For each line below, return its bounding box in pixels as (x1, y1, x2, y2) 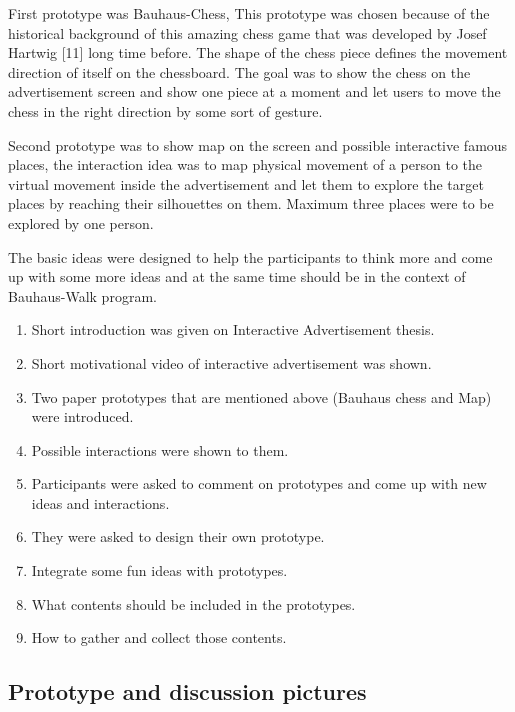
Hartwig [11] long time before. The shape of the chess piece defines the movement (8, 42, 508, 63)
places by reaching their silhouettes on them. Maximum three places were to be (8, 193, 494, 214)
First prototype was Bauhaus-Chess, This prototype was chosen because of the (8, 3, 490, 23)
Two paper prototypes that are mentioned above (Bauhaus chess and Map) (31, 386, 492, 407)
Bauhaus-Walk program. (8, 285, 157, 306)
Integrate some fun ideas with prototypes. (31, 560, 288, 581)
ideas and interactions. (31, 492, 170, 513)
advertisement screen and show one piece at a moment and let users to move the (8, 81, 501, 102)
